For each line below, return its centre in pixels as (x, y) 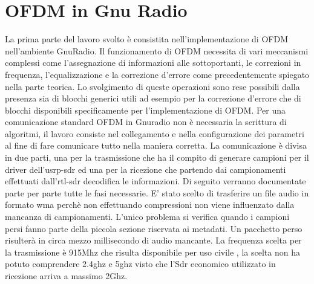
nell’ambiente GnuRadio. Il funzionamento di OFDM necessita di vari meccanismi (157, 50)
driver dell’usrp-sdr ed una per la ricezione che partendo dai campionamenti (146, 169)
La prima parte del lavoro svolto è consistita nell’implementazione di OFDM (146, 39)
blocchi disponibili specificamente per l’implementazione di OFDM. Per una (146, 110)
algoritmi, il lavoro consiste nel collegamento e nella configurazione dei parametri (155, 133)
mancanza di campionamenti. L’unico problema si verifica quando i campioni (147, 217)
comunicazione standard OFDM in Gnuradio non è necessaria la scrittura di (146, 122)
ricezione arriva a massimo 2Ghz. (66, 276)
